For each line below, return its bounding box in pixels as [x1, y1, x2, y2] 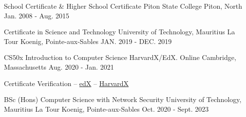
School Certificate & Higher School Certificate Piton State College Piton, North [4, 1, 243, 11]
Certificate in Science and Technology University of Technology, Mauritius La [4, 27, 235, 37]
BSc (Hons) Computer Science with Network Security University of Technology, [4, 94, 242, 104]
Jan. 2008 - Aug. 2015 [4, 10, 69, 20]
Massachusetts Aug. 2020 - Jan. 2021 [4, 61, 114, 72]
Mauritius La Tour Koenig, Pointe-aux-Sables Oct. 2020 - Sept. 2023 [4, 103, 209, 114]
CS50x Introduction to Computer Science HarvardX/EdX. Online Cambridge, [4, 52, 236, 62]
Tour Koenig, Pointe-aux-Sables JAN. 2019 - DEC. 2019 [4, 36, 172, 46]
